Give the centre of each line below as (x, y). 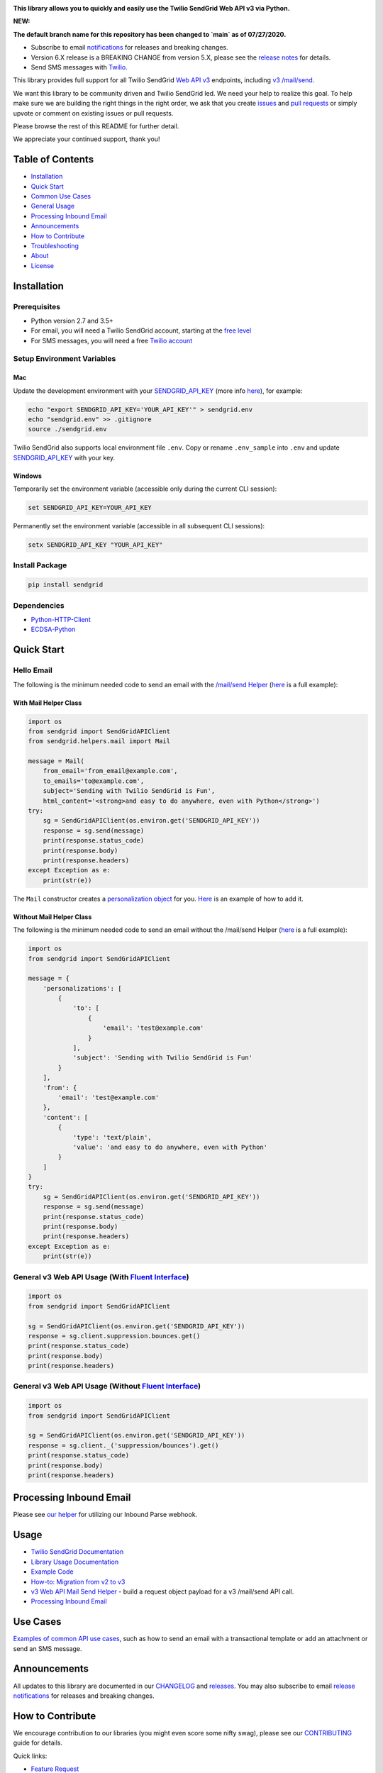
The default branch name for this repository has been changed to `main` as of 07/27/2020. (150, 34)
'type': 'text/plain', (112, 1137)
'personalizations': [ (82, 988)
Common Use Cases (61, 196)
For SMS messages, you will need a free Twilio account (112, 340)
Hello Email (33, 670)
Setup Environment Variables (65, 359)
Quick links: (30, 1756)
